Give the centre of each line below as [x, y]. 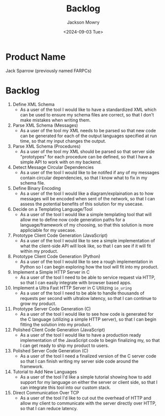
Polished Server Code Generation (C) [50, 350]
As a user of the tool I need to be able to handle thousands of [82, 293]
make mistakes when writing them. [55, 120]
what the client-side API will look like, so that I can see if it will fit [85, 246]
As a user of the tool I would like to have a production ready [81, 335]
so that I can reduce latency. [49, 408]
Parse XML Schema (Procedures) [47, 146]
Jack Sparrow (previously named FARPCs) [49, 71]
